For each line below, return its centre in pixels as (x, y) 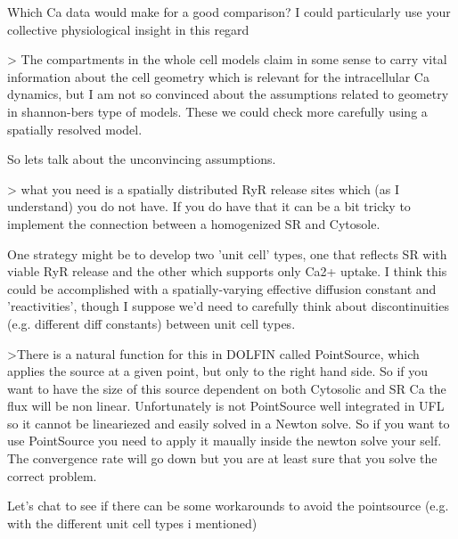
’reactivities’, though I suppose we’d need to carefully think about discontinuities (228, 306)
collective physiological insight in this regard (128, 29)
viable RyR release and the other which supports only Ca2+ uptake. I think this (227, 271)
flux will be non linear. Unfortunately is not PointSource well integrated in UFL (226, 406)
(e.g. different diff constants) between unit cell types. (151, 323)
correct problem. (52, 475)
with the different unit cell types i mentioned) (132, 523)
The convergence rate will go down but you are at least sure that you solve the (222, 458)
